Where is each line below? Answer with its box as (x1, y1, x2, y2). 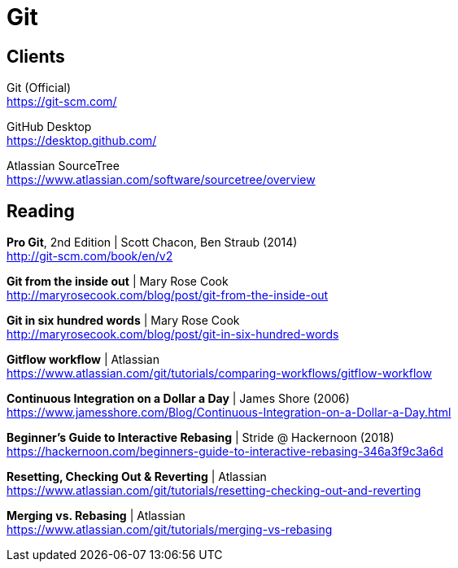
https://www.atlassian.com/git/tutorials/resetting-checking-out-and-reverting (7, 483, 421, 498)
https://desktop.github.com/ (7, 133, 157, 148)
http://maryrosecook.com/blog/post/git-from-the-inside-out (7, 288, 329, 303)
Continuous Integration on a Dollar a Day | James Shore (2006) (7, 391, 350, 406)
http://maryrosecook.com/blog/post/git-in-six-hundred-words (7, 327, 339, 342)
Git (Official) (7, 81, 72, 95)
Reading (7, 200, 75, 221)
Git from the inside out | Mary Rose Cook (7, 274, 229, 289)
